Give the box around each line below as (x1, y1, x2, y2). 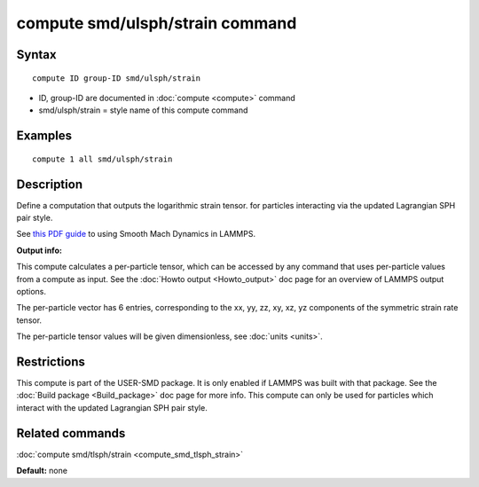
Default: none (16, 466, 68, 476)
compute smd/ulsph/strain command (16, 13, 297, 33)
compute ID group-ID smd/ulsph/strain (32, 73, 201, 83)
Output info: (16, 245, 62, 255)
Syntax (16, 47, 57, 62)
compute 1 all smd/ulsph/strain (32, 153, 173, 164)
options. (16, 287, 47, 296)
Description (16, 177, 83, 192)
